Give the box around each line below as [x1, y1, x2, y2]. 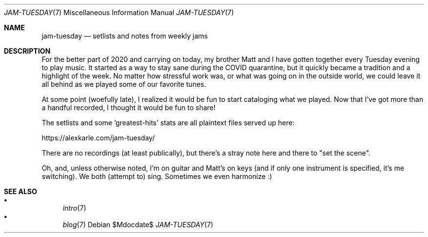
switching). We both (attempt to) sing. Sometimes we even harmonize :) [42, 172, 272, 180]
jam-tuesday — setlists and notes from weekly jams [42, 32, 208, 40]
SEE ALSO [4, 187, 37, 196]
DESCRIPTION [4, 47, 51, 55]
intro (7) [63, 204, 86, 212]
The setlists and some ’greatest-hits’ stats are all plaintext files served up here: [42, 118, 295, 127]
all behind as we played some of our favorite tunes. [42, 80, 206, 88]
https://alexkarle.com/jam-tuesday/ [42, 134, 155, 142]
